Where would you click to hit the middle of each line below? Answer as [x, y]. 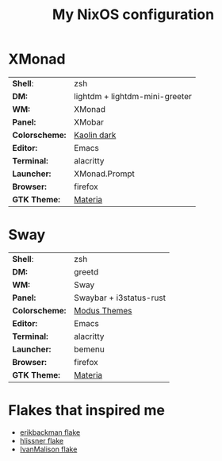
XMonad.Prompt [104, 174]
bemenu [89, 349]
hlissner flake [42, 440]
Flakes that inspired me [86, 411]
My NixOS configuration [133, 15]
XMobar [89, 122]
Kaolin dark [95, 135]
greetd [86, 271]
